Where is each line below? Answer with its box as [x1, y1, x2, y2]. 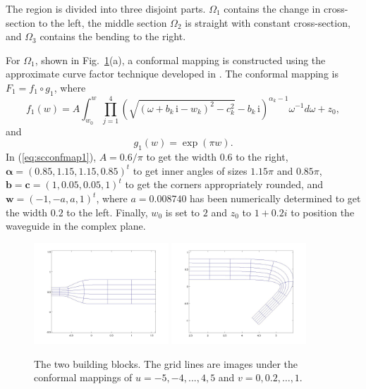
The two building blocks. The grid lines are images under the [34, 356, 298, 371]
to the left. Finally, [66, 204, 148, 219]
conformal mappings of [34, 370, 133, 385]
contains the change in [224, 1, 321, 16]
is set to [165, 204, 200, 219]
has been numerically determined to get [190, 191, 361, 206]
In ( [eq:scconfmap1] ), [6, 149, 97, 164]
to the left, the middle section [38, 15, 167, 30]
